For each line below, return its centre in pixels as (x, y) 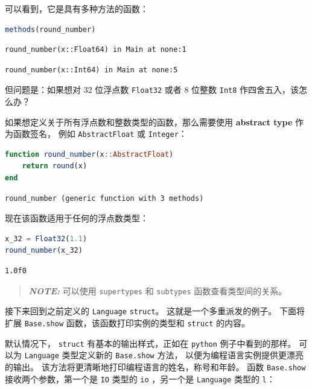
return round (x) (55, 166)
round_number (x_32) (44, 251)
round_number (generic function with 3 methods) (104, 198)
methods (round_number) (50, 29)
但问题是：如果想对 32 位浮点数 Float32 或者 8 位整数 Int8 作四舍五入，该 (152, 90)
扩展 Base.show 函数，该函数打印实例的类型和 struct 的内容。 (128, 322)
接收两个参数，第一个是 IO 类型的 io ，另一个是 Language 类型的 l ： (140, 378)
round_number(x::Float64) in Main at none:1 (96, 50)
